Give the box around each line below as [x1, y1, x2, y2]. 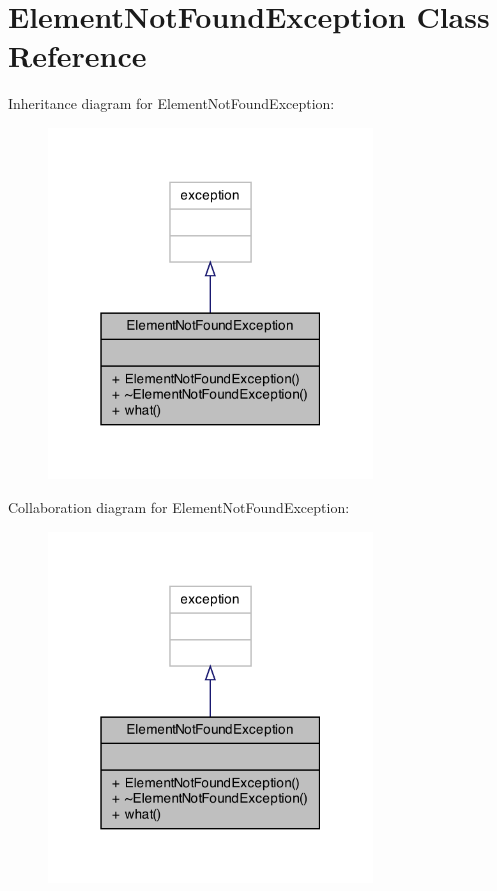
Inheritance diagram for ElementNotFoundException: [8, 93, 335, 114]
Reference [8, 35, 147, 76]
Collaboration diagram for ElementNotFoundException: [8, 497, 350, 518]
